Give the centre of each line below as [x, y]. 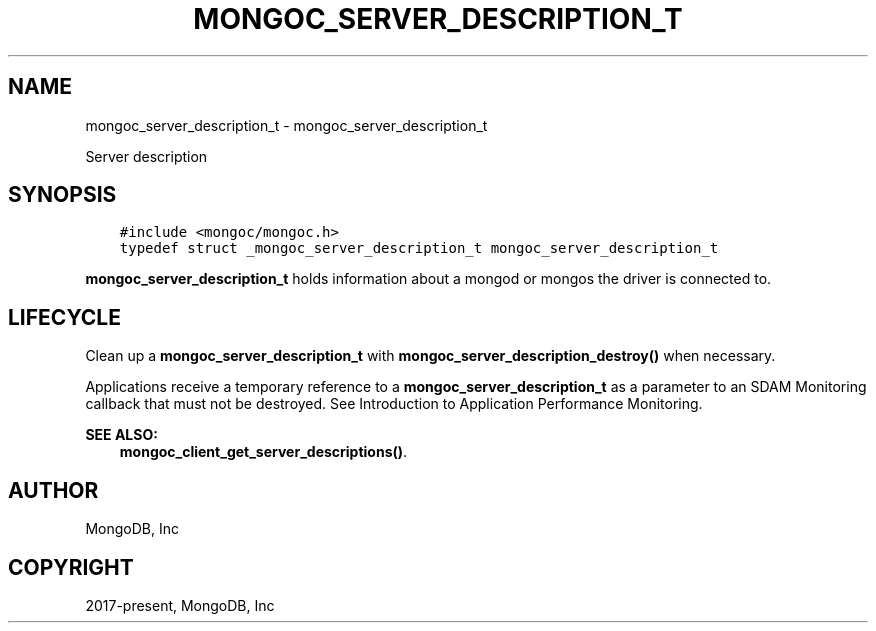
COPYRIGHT [71, 567]
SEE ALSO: [121, 435]
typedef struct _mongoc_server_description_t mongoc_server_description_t [419, 248]
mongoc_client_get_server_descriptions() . [263, 452]
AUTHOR [53, 490]
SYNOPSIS [62, 195]
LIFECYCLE [64, 317]
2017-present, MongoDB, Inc [180, 605]
